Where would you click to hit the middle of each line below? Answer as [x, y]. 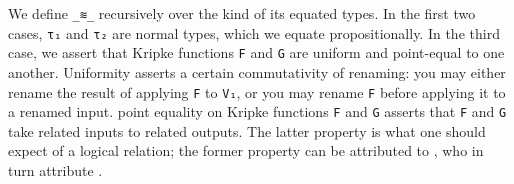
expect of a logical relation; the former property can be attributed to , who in [246, 150]
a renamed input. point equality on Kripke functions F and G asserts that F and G [257, 111]
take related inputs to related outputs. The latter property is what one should [247, 130]
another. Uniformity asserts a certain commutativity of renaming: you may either [257, 71]
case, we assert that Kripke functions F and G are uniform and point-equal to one [256, 52]
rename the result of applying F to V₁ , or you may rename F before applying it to [257, 91]
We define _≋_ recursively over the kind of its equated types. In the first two [242, 13]
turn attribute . [55, 170]
